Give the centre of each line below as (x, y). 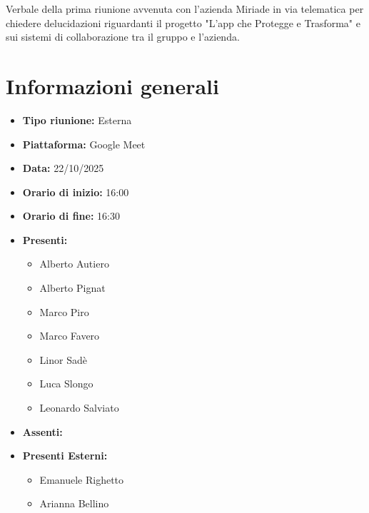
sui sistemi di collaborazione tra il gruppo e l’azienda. (123, 37)
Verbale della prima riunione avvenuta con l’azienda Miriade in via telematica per (185, 9)
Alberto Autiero (74, 264)
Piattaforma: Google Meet (84, 144)
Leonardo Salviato (79, 408)
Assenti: (42, 431)
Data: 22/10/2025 (63, 168)
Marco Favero (70, 336)
